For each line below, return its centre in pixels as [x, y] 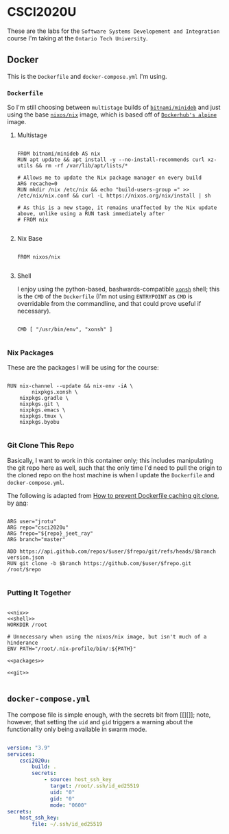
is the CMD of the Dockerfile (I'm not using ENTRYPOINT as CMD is [105, 296]
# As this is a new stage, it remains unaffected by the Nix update [117, 208]
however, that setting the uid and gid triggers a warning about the [100, 722]
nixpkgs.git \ [39, 404]
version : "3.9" [29, 748]
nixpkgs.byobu [39, 422]
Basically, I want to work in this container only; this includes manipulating [110, 460]
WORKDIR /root [27, 625]
